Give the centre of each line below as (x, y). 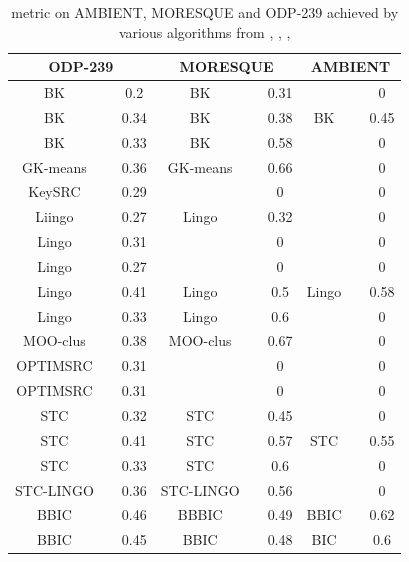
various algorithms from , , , (205, 31)
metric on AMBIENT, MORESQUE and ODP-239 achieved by (205, 12)
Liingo (54, 216)
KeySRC (54, 191)
